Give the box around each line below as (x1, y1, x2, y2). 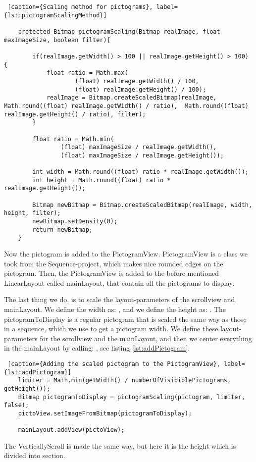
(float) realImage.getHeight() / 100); (75, 86, 206, 93)
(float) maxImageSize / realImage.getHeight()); (60, 152, 224, 159)
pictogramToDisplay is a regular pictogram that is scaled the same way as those (4, 313, 247, 324)
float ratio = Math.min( (32, 135, 114, 143)
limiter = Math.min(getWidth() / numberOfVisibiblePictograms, (18, 377, 231, 384)
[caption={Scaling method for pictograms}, (7, 3, 153, 10)
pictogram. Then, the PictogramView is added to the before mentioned (4, 268, 219, 278)
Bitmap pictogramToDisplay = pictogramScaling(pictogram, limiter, (18, 393, 245, 401)
